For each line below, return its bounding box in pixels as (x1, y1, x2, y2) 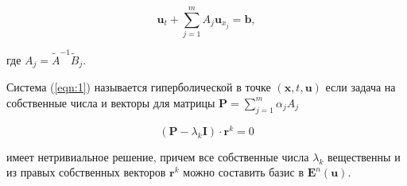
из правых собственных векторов (6, 164, 166, 180)
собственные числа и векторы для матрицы (6, 94, 215, 110)
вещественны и (327, 148, 401, 165)
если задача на (325, 79, 396, 95)
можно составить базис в (183, 164, 304, 180)
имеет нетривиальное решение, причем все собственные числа (6, 148, 309, 165)
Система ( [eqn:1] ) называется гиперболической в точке (6, 79, 271, 95)
